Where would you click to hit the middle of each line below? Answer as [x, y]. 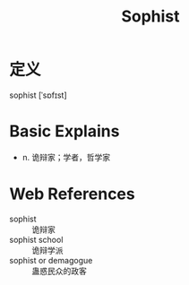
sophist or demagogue [51, 260]
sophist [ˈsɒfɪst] [38, 95]
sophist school [36, 239]
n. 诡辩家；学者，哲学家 [66, 157]
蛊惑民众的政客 [59, 271]
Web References [73, 194]
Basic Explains [64, 131]
